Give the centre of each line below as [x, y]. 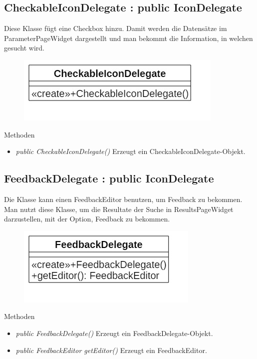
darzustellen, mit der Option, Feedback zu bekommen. [87, 219]
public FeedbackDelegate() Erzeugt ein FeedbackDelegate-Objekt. [114, 333]
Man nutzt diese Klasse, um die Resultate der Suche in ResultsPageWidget [119, 209]
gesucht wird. [24, 48]
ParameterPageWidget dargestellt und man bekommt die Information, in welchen [128, 38]
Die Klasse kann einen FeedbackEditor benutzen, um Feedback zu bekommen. [123, 199]
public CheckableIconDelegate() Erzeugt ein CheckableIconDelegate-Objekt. [130, 151]
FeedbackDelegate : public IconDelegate [109, 178]
